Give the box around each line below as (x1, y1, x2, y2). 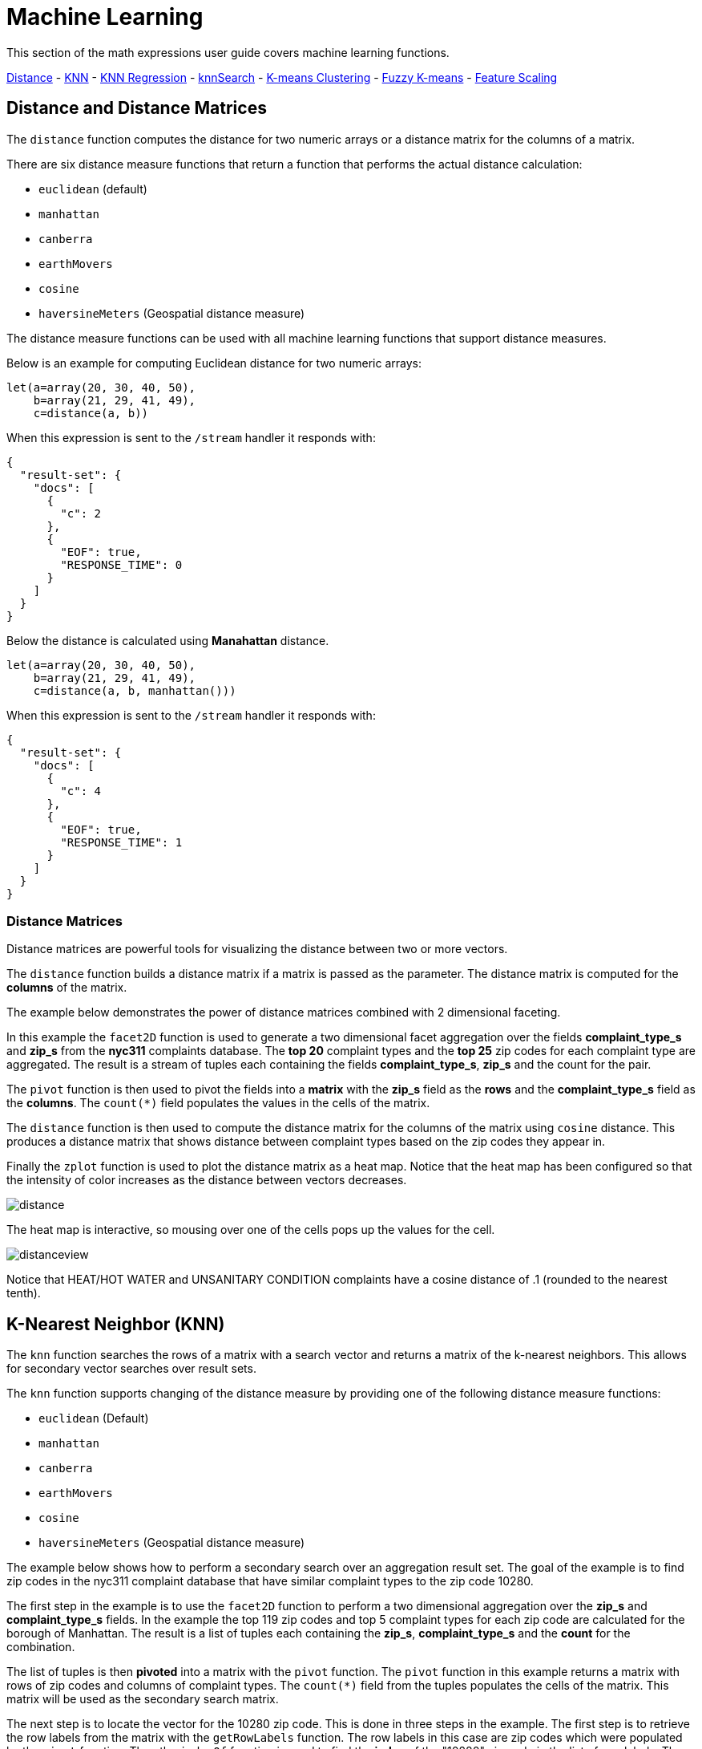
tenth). (6, 1286, 41, 1301)
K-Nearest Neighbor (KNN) (6, 1313, 225, 1334)
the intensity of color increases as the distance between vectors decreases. (6, 1173, 407, 1187)
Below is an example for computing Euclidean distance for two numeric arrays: (6, 355, 422, 370)
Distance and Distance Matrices (6, 98, 267, 119)
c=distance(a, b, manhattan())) (33, 684, 236, 697)
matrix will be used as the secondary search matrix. (6, 1692, 279, 1706)
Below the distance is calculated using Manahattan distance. (6, 633, 329, 647)
